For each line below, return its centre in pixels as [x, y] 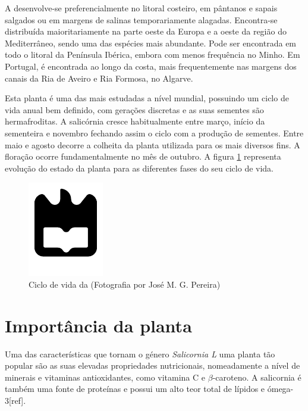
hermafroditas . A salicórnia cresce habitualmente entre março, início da [135, 121]
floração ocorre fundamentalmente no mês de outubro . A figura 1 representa [143, 156]
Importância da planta [98, 325]
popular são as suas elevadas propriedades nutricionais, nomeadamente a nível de [153, 365]
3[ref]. [15, 400]
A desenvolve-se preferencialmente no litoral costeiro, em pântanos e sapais [141, 8]
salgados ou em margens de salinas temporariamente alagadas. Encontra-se [141, 19]
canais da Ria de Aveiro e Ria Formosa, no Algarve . [99, 78]
